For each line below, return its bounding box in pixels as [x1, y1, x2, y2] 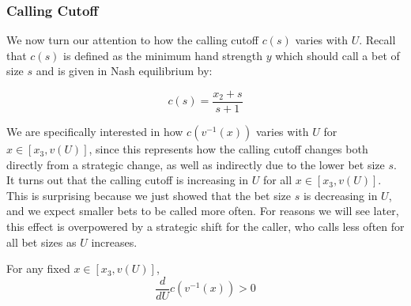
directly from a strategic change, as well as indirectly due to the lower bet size [6, 156, 385, 172]
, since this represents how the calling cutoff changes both [89, 141, 368, 157]
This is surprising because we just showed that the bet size [6, 187, 291, 203]
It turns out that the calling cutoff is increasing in [6, 172, 248, 188]
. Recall [359, 32, 396, 48]
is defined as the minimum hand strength [63, 47, 263, 63]
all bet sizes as [6, 233, 77, 250]
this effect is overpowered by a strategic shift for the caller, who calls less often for [6, 218, 405, 235]
